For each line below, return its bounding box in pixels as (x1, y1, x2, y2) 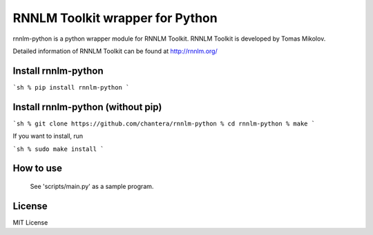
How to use (12, 163, 62, 174)
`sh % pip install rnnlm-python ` (12, 83, 130, 91)
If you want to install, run (12, 132, 84, 141)
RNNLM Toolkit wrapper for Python (12, 10, 218, 25)
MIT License (12, 218, 48, 227)
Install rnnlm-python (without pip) (12, 101, 162, 113)
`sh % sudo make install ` (12, 145, 104, 153)
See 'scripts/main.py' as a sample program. (30, 182, 154, 190)
